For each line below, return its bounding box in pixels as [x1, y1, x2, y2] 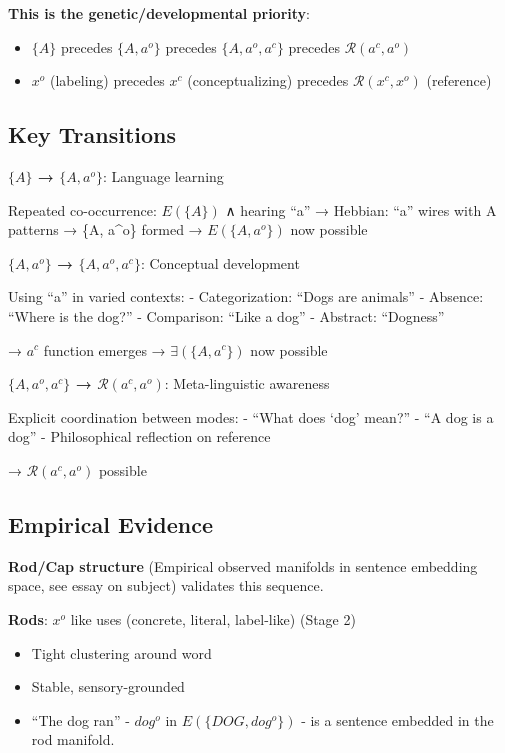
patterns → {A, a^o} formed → [8, 219, 203, 240]
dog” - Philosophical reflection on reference [8, 426, 271, 447]
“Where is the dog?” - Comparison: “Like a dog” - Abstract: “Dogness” [8, 305, 445, 326]
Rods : [8, 608, 48, 629]
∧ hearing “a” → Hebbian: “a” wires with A [225, 199, 497, 220]
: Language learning [103, 165, 224, 186]
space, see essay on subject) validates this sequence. [8, 575, 324, 596]
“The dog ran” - [31, 709, 130, 730]
